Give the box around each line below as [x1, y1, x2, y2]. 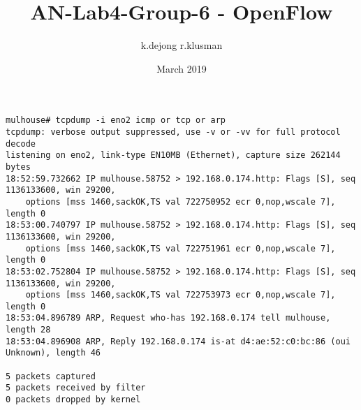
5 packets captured [6, 371, 96, 381]
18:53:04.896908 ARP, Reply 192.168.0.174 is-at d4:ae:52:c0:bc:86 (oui [6, 336, 351, 346]
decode [6, 138, 36, 149]
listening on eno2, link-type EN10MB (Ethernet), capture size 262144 [6, 150, 341, 161]
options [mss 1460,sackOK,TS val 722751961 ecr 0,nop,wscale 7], [25, 243, 336, 254]
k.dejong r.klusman [140, 38, 223, 52]
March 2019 [156, 61, 207, 75]
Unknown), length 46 [6, 348, 101, 358]
